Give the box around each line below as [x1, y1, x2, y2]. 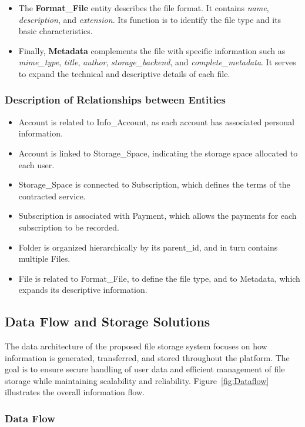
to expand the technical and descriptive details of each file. [18, 67, 230, 79]
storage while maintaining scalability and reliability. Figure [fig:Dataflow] [5, 374, 269, 386]
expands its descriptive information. [18, 283, 148, 296]
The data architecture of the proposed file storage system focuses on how [5, 340, 267, 352]
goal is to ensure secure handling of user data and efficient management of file [5, 363, 285, 375]
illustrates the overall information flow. [5, 386, 145, 398]
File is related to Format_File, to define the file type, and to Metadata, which [18, 272, 300, 284]
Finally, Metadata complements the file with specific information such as [18, 44, 286, 56]
